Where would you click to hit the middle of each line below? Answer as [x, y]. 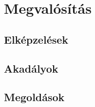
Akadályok [31, 68]
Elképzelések [36, 39]
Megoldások [34, 97]
